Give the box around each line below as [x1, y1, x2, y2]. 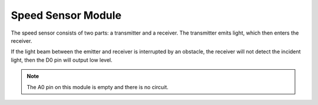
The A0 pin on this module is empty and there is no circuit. [26, 83, 169, 90]
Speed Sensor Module [11, 9, 122, 22]
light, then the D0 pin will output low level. [11, 56, 113, 63]
